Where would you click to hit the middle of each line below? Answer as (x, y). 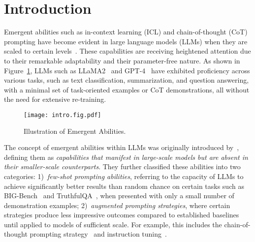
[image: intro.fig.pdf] (63, 115)
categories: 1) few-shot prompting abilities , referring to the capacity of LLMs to (124, 176)
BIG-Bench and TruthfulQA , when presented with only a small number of (119, 196)
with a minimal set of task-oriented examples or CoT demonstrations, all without (127, 89)
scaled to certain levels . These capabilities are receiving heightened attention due (127, 51)
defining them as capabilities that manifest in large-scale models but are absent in (126, 157)
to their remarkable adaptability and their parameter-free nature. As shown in (122, 60)
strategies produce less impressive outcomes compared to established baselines (122, 215)
